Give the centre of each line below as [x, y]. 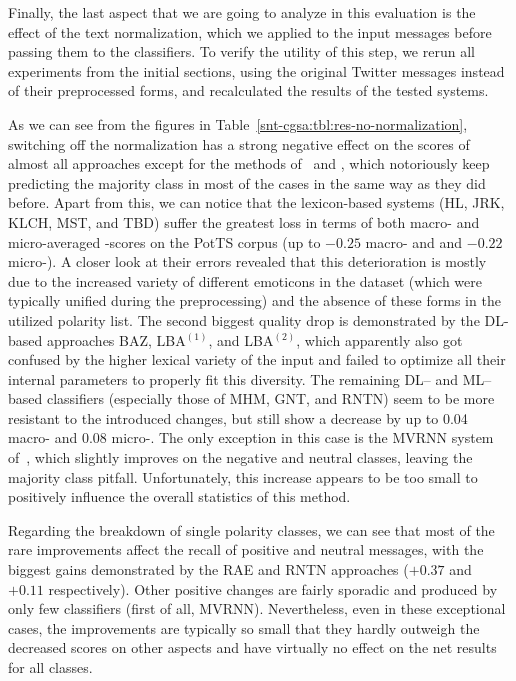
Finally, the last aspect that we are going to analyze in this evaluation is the [242, 12]
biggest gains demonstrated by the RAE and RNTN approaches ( [208, 569]
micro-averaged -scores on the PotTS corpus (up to [164, 241]
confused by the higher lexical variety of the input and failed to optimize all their [257, 359]
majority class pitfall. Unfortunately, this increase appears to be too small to [243, 476]
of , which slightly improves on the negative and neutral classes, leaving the [240, 457]
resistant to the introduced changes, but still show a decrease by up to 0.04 [238, 417]
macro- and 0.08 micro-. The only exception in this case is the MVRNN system [251, 437]
